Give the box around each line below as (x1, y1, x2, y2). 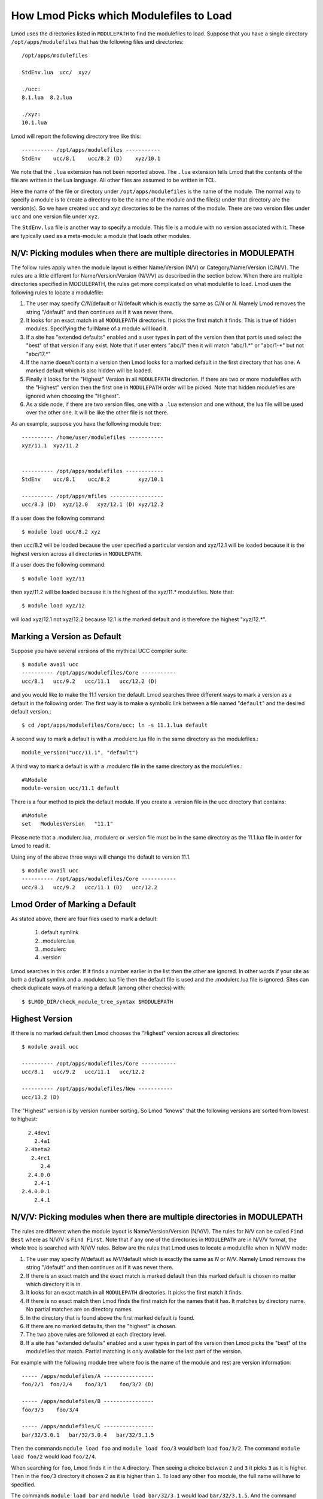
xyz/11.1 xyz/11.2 (22, 443, 79, 449)
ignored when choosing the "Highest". (26, 392, 120, 399)
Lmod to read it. (11, 842, 50, 850)
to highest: (11, 1115, 38, 1122)
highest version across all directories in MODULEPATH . (11, 550, 142, 557)
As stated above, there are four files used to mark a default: (11, 915, 158, 922)
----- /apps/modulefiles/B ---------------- (22, 1398, 155, 1405)
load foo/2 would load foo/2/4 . (11, 1453, 97, 1460)
